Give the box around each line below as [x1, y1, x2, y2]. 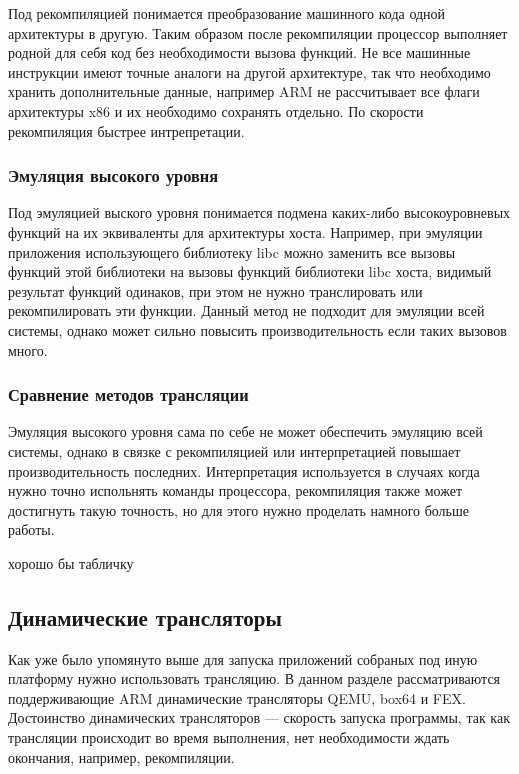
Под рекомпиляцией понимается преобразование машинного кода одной [8, 3, 446, 23]
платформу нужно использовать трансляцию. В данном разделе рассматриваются [8, 668, 501, 689]
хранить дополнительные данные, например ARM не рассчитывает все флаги [8, 81, 480, 102]
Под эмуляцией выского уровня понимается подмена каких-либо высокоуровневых [8, 202, 511, 223]
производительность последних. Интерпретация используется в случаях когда [8, 460, 480, 481]
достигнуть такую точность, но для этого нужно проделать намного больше [8, 499, 469, 520]
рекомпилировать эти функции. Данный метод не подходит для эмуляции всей [8, 300, 485, 321]
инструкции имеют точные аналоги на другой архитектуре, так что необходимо [8, 61, 491, 82]
